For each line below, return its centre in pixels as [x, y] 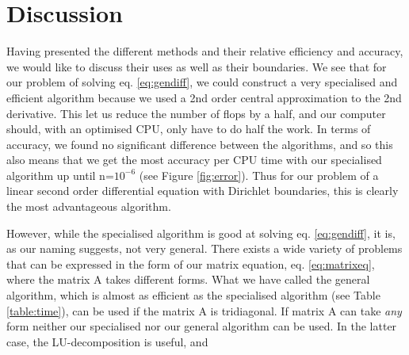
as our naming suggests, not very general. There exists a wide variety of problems [204, 248]
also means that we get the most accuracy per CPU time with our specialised [194, 160]
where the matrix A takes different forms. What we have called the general [188, 279]
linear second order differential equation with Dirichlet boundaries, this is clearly [203, 191]
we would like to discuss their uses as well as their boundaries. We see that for [197, 66]
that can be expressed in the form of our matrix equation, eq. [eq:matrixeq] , [191, 263]
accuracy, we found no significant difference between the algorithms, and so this [200, 144]
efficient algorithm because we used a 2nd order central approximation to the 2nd [204, 97]
